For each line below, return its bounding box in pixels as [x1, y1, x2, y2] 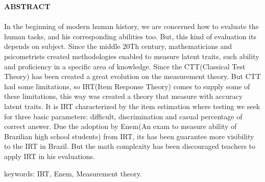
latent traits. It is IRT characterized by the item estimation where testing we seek [4, 100, 260, 111]
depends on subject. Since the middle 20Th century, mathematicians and [4, 41, 232, 51]
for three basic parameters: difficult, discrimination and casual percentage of [4, 111, 243, 121]
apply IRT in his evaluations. [4, 150, 95, 161]
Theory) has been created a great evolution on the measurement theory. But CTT [4, 71, 261, 82]
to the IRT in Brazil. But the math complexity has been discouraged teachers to [4, 141, 256, 151]
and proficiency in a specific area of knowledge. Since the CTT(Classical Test [4, 61, 246, 71]
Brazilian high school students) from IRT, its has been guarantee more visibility [4, 131, 254, 141]
